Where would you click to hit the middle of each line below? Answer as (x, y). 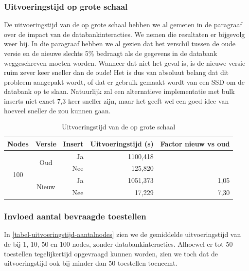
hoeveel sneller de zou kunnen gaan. (57, 110)
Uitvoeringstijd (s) (122, 143)
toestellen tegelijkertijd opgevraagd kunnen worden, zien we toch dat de (111, 253)
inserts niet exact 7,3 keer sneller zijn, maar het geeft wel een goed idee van (116, 100)
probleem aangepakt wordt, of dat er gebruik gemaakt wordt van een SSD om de (124, 81)
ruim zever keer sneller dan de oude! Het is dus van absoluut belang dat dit (116, 72)
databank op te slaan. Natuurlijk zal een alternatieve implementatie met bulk (119, 91)
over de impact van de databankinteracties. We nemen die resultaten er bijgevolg (124, 34)
